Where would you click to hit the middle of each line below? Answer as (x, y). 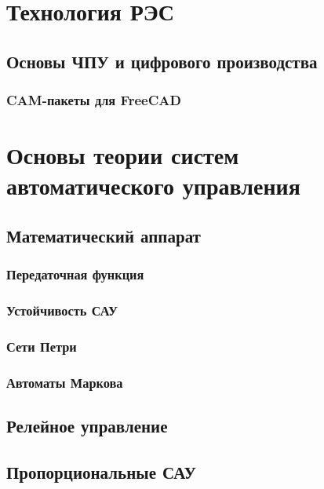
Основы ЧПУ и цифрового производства (162, 61)
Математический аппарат (104, 235)
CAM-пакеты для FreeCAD (94, 100)
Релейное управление (87, 426)
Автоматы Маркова (65, 382)
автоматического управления (153, 186)
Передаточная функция (75, 274)
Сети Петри (42, 346)
